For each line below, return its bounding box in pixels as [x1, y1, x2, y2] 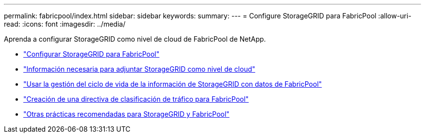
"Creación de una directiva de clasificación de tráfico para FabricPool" [23, 95, 249, 103]
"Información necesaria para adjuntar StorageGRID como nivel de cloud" [23, 65, 256, 73]
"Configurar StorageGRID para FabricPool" [23, 50, 160, 58]
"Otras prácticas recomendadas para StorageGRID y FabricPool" [23, 110, 229, 118]
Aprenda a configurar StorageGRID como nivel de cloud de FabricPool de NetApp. [4, 35, 266, 43]
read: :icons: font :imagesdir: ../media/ [4, 20, 126, 28]
